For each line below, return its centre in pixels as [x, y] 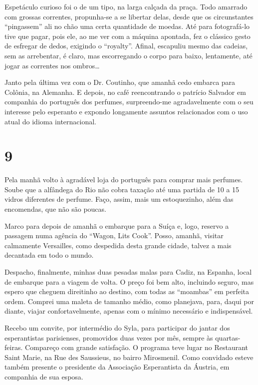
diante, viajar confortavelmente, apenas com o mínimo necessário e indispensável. [129, 311]
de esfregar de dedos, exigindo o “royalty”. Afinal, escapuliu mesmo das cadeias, [126, 46]
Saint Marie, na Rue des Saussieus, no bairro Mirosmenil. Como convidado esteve [129, 357]
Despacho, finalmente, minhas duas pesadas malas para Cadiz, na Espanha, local [128, 272]
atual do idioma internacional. [51, 121]
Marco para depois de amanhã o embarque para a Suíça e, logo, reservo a [117, 225]
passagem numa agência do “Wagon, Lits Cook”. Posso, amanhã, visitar [114, 235]
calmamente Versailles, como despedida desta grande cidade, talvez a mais [118, 245]
